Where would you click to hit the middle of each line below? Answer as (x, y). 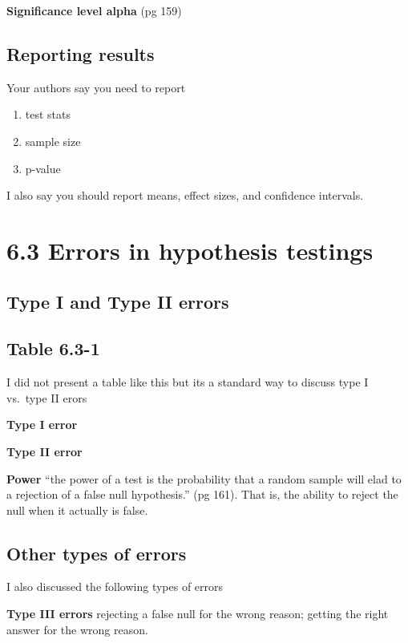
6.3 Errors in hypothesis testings (190, 250)
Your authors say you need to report (96, 87)
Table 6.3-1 (53, 348)
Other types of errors (97, 553)
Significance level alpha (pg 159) (94, 10)
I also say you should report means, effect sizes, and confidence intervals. (185, 195)
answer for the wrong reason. (77, 629)
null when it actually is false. (77, 510)
